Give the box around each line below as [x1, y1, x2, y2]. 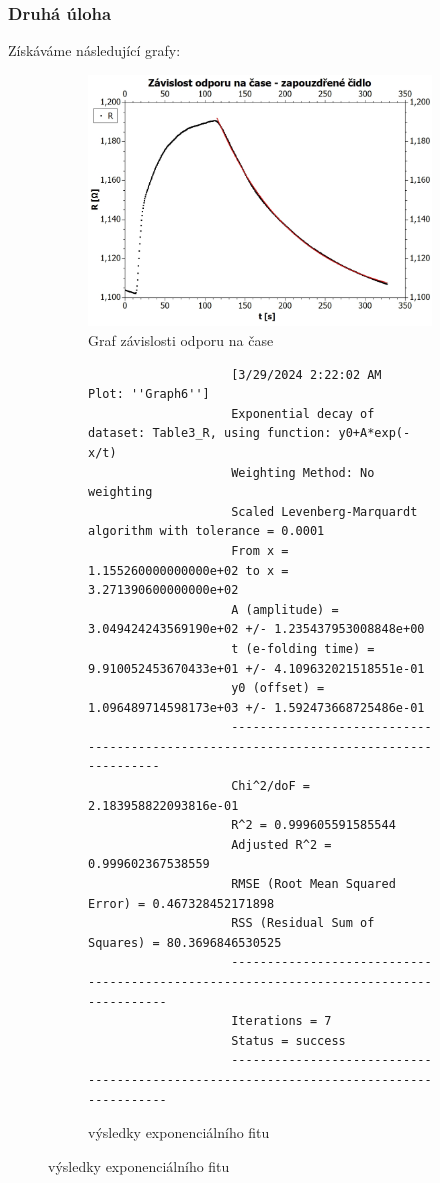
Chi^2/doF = [231, 779, 310, 794]
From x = [231, 543, 289, 558]
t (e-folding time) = [231, 641, 375, 656]
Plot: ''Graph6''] [88, 387, 210, 402]
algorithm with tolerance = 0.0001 [88, 524, 325, 539]
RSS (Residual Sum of [231, 916, 375, 931]
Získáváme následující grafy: [8, 40, 181, 61]
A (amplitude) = [231, 602, 339, 617]
